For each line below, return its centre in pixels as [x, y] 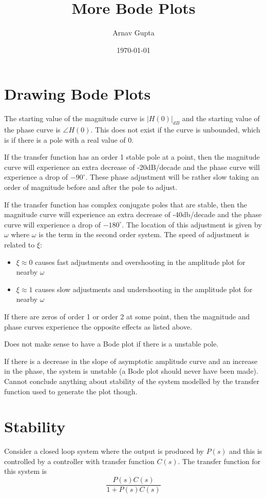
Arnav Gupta [134, 33]
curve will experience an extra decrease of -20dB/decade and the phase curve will [132, 167]
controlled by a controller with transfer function [79, 461]
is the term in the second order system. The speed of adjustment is [144, 234]
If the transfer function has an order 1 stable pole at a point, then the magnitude [132, 157]
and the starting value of [221, 118]
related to [20, 244]
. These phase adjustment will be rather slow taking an [172, 177]
